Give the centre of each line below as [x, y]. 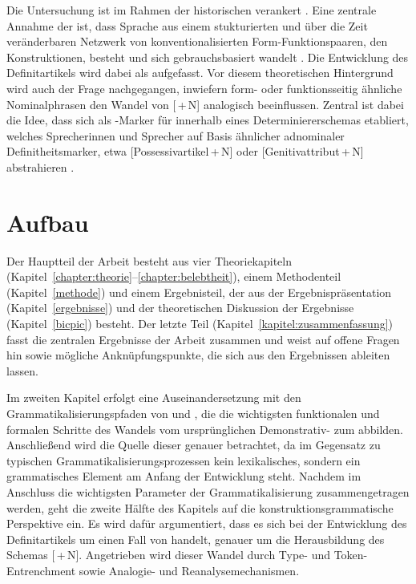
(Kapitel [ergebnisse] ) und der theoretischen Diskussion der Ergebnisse [180, 308]
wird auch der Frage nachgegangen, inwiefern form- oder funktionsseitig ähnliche [204, 88]
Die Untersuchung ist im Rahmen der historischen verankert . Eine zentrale [192, 10]
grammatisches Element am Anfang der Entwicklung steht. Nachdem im [184, 476]
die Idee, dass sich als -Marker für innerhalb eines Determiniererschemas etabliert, [208, 120]
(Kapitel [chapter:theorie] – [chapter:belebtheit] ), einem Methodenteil [174, 276]
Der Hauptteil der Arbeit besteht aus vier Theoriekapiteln [149, 260]
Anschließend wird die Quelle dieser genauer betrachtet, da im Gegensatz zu [194, 445]
